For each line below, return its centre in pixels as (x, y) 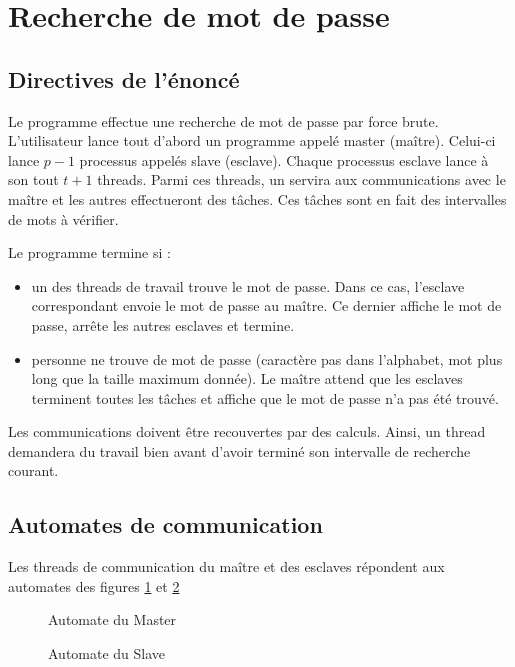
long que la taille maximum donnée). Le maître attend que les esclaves (247, 378)
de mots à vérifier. (63, 218)
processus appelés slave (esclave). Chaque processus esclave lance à (284, 159)
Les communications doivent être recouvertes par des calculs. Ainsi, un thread (247, 431)
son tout (33, 179)
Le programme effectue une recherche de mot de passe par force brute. (223, 120)
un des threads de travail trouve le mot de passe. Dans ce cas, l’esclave (248, 285)
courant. (33, 470)
